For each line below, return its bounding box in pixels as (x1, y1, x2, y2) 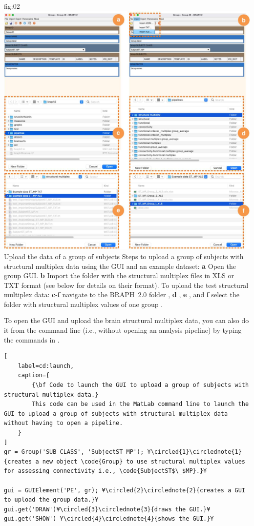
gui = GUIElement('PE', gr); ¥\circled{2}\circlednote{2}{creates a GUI (4, 486, 245, 494)
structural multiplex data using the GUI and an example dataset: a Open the (4, 261, 236, 271)
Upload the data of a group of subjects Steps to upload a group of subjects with (4, 251, 244, 261)
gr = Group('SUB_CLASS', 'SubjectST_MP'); (4, 448, 144, 456)
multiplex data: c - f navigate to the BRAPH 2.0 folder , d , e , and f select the (4, 289, 240, 300)
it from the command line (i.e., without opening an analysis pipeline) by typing (4, 325, 242, 335)
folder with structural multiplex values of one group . (4, 299, 163, 309)
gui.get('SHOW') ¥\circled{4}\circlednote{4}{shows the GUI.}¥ (4, 515, 214, 523)
